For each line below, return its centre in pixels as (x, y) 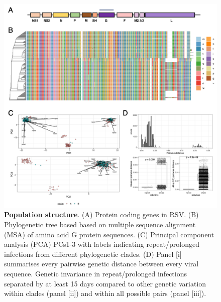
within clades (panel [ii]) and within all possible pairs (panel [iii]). (105, 293)
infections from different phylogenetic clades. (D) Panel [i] (93, 254)
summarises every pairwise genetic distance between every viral (101, 264)
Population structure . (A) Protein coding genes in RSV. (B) (101, 214)
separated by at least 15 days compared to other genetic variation (105, 283)
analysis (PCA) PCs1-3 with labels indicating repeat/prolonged (102, 244)
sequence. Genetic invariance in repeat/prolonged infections (95, 273)
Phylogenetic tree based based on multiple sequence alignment (100, 224)
